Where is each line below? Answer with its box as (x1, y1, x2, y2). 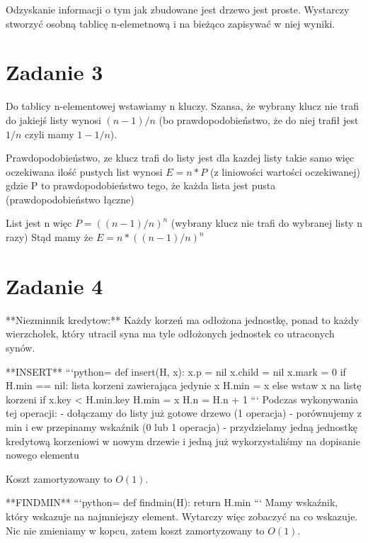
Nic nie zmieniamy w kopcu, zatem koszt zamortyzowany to (6, 522, 265, 537)
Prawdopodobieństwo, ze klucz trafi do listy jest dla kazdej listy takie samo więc (6, 150, 355, 165)
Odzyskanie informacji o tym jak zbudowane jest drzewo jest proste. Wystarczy (6, 2, 350, 16)
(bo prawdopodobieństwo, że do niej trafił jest (159, 112, 359, 127)
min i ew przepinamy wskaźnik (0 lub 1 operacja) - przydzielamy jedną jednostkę (6, 419, 357, 434)
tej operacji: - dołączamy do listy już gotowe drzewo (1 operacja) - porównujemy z (6, 405, 362, 420)
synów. (6, 340, 35, 354)
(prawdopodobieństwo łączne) (6, 191, 134, 206)
